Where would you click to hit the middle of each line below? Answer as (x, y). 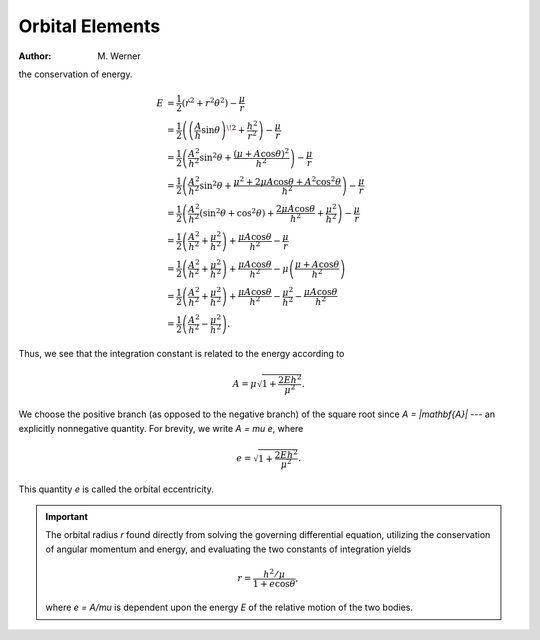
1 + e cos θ (274, 583)
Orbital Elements (89, 26)
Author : (35, 56)
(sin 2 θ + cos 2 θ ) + (237, 212)
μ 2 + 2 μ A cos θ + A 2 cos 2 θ (287, 180)
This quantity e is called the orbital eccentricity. (116, 489)
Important (67, 516)
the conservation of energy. (75, 74)
